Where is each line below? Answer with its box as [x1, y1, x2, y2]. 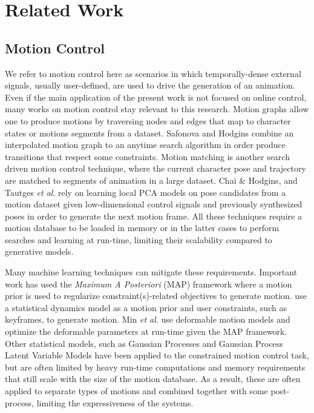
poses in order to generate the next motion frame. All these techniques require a [5, 209, 302, 222]
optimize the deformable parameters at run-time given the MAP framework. [5, 325, 287, 338]
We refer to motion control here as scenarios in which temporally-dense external [5, 67, 301, 79]
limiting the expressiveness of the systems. [36, 396, 194, 409]
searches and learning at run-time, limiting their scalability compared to [5, 233, 272, 246]
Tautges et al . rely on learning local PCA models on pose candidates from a [5, 186, 286, 198]
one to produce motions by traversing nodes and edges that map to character [5, 114, 291, 127]
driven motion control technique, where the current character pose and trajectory [5, 162, 306, 175]
